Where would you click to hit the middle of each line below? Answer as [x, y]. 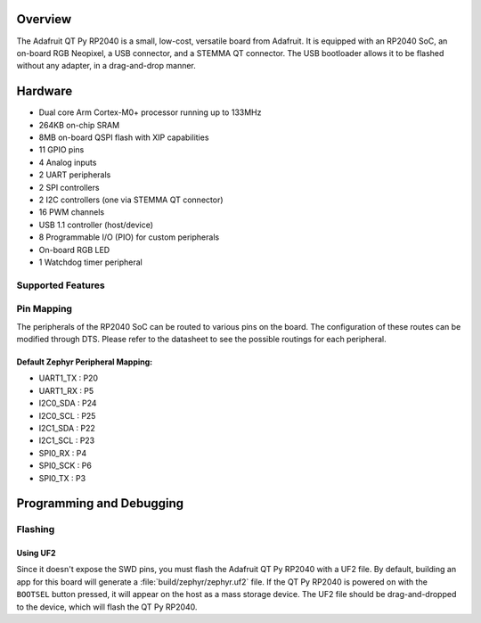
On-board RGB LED [74, 250]
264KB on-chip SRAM [79, 125]
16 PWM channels [72, 212]
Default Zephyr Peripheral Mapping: [85, 362]
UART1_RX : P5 [66, 390]
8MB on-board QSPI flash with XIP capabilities [124, 137]
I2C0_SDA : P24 [68, 403]
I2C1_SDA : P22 [67, 428]
